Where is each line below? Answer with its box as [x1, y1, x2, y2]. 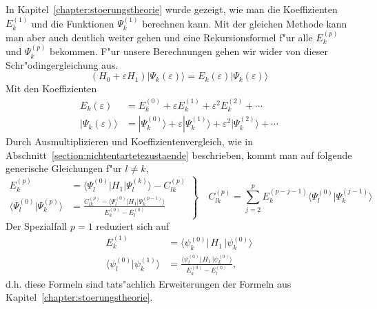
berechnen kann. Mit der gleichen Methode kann [142, 16, 347, 30]
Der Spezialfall [6, 218, 68, 233]
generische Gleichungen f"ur [6, 161, 122, 175]
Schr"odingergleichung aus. [6, 57, 119, 72]
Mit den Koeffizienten [6, 81, 97, 96]
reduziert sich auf [96, 218, 170, 233]
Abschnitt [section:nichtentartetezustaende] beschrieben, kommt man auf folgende [6, 147, 352, 162]
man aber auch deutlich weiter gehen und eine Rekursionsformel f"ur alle [6, 30, 313, 44]
